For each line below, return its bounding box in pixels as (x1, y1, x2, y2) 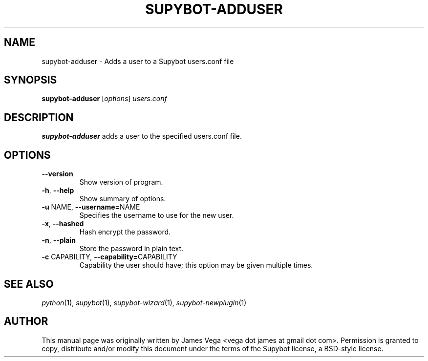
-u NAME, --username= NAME (42, 203, 140, 212)
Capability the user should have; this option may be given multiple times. (79, 261, 313, 270)
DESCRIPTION (4, 111, 74, 124)
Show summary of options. (79, 194, 166, 203)
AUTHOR (4, 315, 48, 328)
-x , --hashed (42, 219, 84, 228)
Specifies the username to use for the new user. (79, 211, 234, 220)
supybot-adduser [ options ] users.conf (42, 94, 167, 103)
